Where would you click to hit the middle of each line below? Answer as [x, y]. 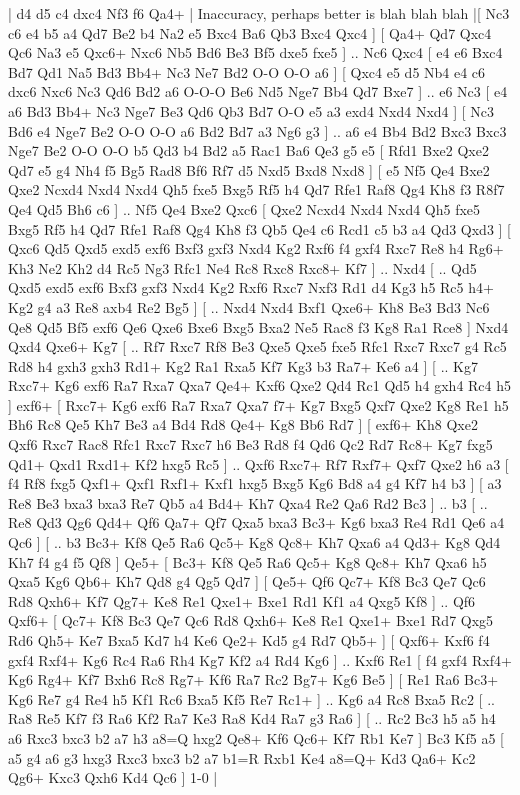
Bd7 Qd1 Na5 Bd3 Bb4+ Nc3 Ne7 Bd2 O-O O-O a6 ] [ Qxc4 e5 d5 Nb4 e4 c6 [247, 71]
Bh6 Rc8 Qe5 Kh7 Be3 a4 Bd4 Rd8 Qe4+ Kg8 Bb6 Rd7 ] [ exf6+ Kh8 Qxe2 [243, 424]
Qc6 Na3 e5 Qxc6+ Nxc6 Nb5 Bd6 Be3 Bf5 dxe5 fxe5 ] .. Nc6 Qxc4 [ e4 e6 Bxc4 [255, 52]
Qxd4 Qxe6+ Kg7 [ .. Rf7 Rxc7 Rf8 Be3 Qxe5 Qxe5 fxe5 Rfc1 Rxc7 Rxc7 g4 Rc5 [257, 346]
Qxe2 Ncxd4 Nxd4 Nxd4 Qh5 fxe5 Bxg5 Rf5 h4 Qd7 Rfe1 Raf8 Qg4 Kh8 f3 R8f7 [256, 189]
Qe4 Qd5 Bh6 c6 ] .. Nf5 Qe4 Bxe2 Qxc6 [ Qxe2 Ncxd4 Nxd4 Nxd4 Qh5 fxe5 [244, 208]
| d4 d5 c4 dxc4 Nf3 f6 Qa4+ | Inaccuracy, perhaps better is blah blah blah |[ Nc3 [259, 13]
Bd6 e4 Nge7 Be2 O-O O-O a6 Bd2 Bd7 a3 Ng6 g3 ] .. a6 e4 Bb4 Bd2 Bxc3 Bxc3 [257, 130]
